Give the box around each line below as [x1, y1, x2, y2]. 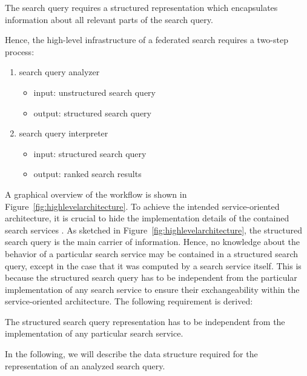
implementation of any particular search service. [5, 327, 183, 340]
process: [5, 45, 35, 58]
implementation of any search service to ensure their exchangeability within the [5, 283, 300, 295]
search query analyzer [19, 65, 100, 78]
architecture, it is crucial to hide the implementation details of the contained [5, 212, 289, 224]
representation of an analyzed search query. [5, 359, 165, 372]
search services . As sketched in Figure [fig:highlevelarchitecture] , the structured [5, 223, 302, 236]
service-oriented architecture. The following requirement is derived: [5, 295, 253, 307]
